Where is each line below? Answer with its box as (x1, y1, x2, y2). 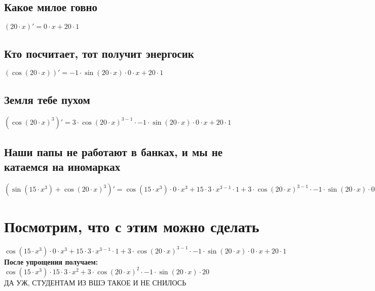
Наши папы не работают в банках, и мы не (4, 144, 223, 159)
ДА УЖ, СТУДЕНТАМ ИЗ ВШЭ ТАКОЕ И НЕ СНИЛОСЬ (4, 277, 186, 287)
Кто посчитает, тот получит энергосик (4, 45, 194, 61)
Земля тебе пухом (4, 91, 90, 107)
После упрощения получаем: (4, 256, 98, 267)
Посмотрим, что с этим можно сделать (4, 216, 259, 237)
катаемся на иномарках (4, 159, 121, 174)
